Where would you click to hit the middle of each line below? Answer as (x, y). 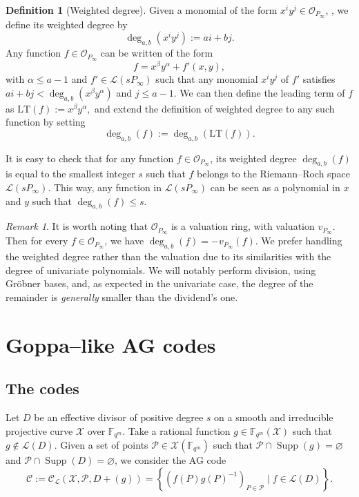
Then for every (37, 241)
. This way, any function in (105, 187)
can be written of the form (157, 53)
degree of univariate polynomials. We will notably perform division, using (161, 270)
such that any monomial (207, 79)
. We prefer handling (299, 241)
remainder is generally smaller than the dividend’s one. (122, 296)
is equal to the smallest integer (70, 174)
